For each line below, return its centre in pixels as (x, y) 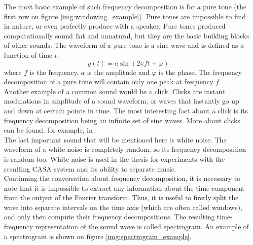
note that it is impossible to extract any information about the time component (124, 188)
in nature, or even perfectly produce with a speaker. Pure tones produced (115, 26)
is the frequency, (54, 72)
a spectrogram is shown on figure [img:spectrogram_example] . (98, 236)
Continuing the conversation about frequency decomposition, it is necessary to (122, 178)
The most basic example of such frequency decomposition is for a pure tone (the (125, 6)
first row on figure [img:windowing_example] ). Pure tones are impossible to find (125, 16)
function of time (28, 54)
